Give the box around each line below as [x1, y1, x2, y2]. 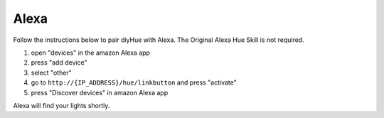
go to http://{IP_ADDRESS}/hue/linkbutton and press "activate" [31, 78, 238, 87]
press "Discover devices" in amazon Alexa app [31, 88, 169, 97]
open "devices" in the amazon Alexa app [31, 48, 151, 57]
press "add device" [31, 58, 88, 67]
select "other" [31, 68, 73, 77]
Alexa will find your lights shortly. [13, 101, 110, 109]
